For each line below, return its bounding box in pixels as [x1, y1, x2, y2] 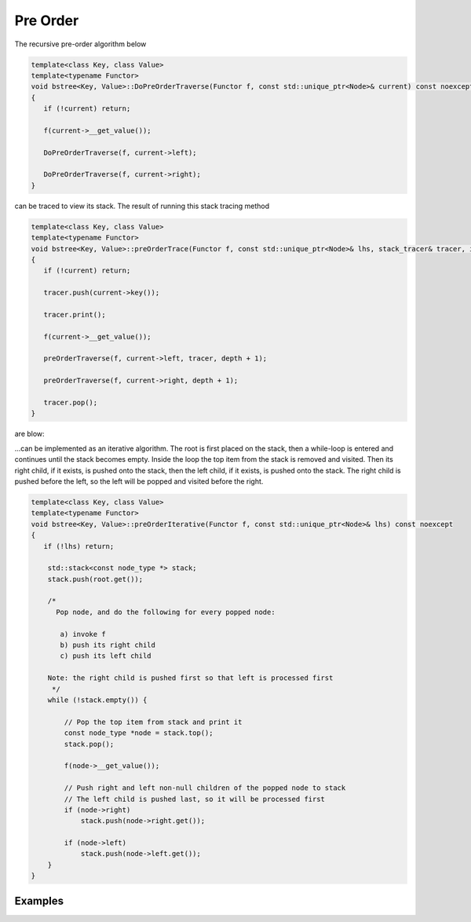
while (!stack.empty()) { [47, 696, 148, 704]
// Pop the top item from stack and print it [64, 717, 243, 726]
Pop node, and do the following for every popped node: [56, 607, 276, 616]
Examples [14, 894, 64, 907]
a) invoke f [60, 629, 106, 638]
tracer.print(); [43, 310, 106, 319]
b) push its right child [60, 641, 156, 649]
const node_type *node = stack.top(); [64, 729, 214, 737]
